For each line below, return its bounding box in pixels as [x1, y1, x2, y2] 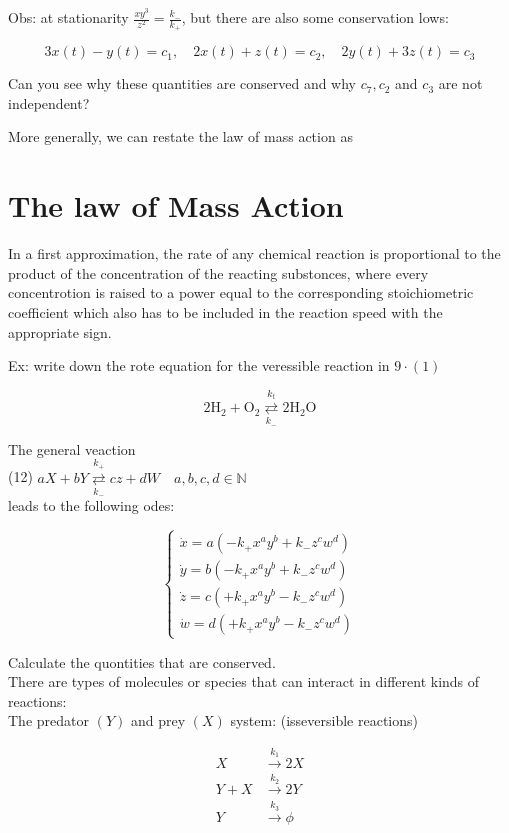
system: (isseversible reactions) [230, 710, 418, 731]
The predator [8, 710, 89, 731]
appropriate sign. [8, 321, 112, 342]
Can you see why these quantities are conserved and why [8, 73, 357, 94]
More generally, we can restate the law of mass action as [8, 126, 353, 147]
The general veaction [8, 438, 136, 459]
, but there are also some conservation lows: [181, 7, 449, 27]
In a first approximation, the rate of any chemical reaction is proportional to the [8, 243, 501, 264]
